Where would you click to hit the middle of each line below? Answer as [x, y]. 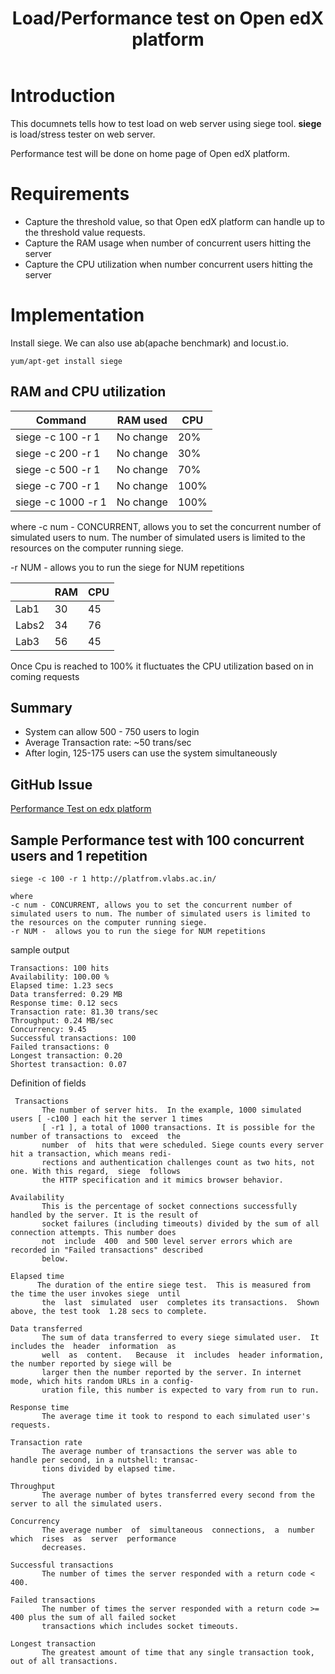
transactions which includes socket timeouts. [140, 1627]
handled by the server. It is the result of [104, 1215]
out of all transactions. [64, 1662]
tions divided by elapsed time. [109, 1469]
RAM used [142, 420]
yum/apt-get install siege [66, 361]
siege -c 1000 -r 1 [61, 502]
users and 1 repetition [79, 855]
